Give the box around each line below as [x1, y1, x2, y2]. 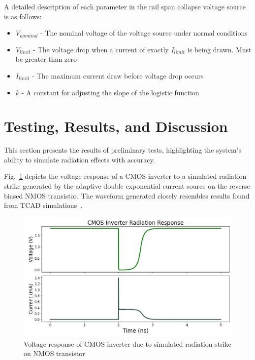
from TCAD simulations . [4, 200, 83, 210]
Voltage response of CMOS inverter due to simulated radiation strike [24, 338, 231, 349]
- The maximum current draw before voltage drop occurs [32, 70, 204, 80]
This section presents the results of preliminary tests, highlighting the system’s [4, 145, 242, 155]
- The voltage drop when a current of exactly [33, 44, 169, 54]
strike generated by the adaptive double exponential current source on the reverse [4, 181, 250, 191]
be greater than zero [15, 54, 77, 64]
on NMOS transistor [24, 348, 85, 359]
